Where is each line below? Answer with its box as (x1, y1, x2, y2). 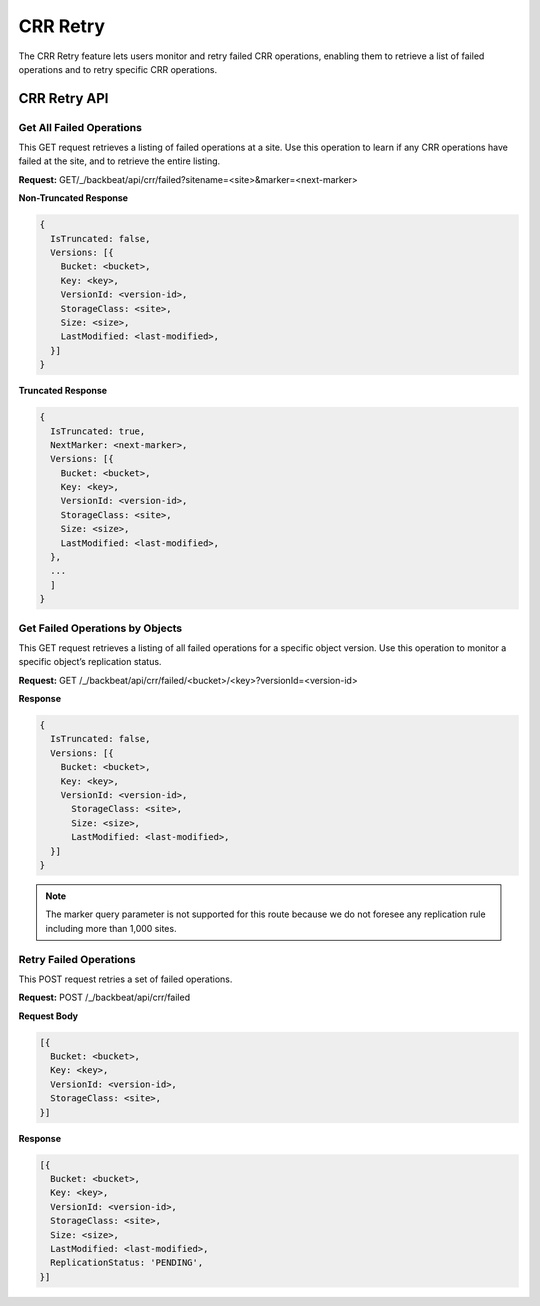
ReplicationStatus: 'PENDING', (50, 1257, 204, 1269)
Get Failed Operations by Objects (18, 621, 183, 635)
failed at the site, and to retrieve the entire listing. (18, 155, 221, 167)
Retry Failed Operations (18, 952, 136, 966)
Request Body (18, 1010, 79, 1022)
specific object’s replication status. (18, 656, 162, 668)
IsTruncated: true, (50, 425, 146, 437)
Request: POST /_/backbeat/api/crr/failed (18, 991, 190, 1004)
